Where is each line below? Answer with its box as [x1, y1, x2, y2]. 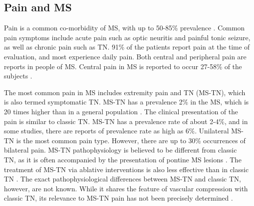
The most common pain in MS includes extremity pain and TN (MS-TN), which [4, 87, 246, 97]
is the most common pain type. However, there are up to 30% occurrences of [16, 135, 246, 145]
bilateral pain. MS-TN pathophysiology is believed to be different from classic [4, 145, 237, 155]
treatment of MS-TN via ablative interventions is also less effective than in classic [4, 164, 249, 174]
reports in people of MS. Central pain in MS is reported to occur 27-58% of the [4, 61, 242, 71]
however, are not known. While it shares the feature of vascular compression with [4, 183, 248, 193]
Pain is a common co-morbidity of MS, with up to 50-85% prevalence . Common [4, 23, 245, 33]
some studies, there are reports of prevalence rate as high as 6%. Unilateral [4, 126, 229, 136]
